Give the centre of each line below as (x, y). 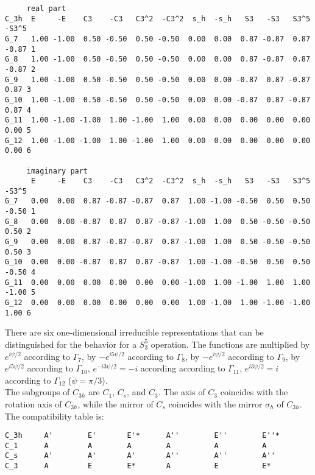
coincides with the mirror (215, 403)
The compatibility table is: (55, 416)
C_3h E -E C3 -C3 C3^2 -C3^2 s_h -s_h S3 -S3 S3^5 (158, 19)
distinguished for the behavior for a (71, 344)
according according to (183, 368)
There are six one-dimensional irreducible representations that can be (134, 332)
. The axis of (182, 392)
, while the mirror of (115, 403)
